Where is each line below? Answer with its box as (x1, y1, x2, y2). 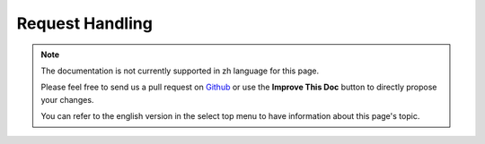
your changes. (40, 94, 94, 105)
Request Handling (16, 13, 153, 33)
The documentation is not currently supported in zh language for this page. (40, 65, 320, 76)
